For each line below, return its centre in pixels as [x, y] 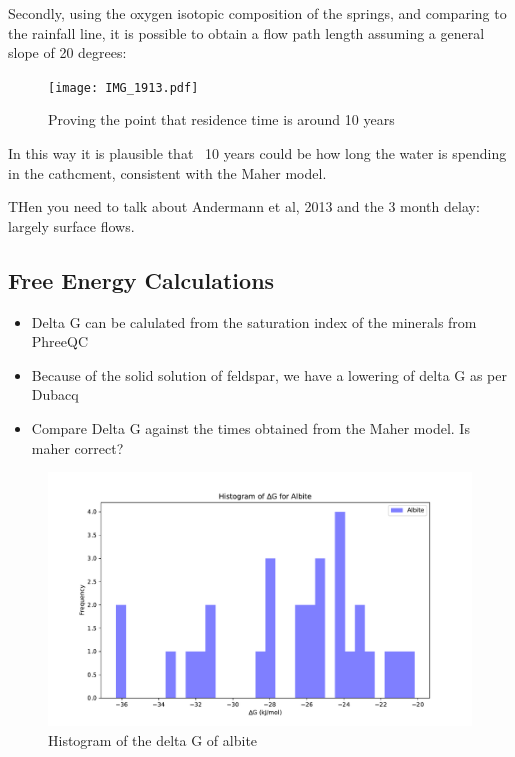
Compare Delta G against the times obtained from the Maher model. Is [250, 427]
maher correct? [77, 447]
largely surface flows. [71, 225]
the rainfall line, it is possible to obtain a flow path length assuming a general [246, 32]
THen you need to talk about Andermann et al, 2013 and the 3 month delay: [244, 206]
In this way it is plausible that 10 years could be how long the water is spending [257, 153]
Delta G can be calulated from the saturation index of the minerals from [254, 321]
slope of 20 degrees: [67, 52]
